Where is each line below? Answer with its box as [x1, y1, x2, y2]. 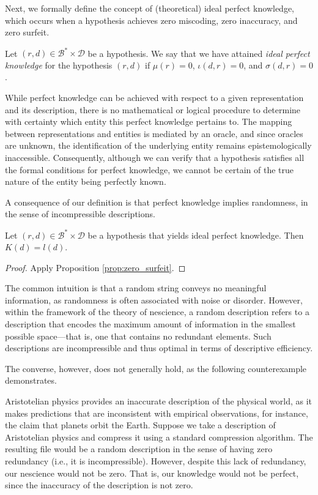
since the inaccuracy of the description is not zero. [5, 478, 193, 491]
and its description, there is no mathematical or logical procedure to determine [5, 103, 301, 116]
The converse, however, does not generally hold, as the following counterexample [5, 362, 307, 374]
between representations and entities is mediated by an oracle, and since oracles [5, 127, 303, 140]
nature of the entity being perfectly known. [5, 175, 166, 188]
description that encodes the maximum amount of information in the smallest [5, 318, 296, 330]
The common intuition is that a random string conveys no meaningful [5, 281, 267, 294]
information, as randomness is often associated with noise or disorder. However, [5, 293, 303, 306]
